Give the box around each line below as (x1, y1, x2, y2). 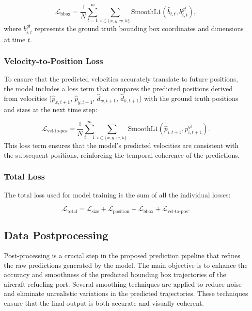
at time (4, 34, 26, 44)
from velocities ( (4, 93, 52, 103)
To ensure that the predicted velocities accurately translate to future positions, (4, 74, 238, 84)
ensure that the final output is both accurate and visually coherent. (4, 297, 204, 308)
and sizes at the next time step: (4, 104, 97, 114)
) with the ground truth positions (139, 93, 238, 103)
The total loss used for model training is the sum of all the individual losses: (4, 189, 231, 199)
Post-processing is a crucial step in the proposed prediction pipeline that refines (4, 250, 240, 260)
